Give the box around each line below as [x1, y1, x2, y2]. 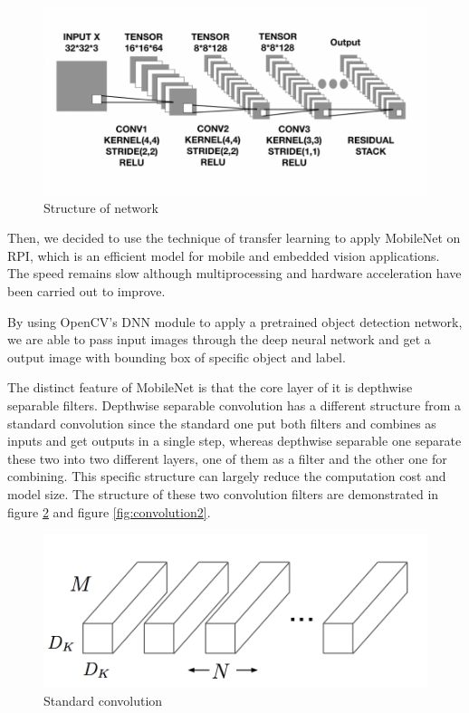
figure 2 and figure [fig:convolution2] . [7, 502, 211, 521]
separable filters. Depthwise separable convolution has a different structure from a [7, 395, 462, 414]
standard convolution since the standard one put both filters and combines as [7, 413, 436, 432]
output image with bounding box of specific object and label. [7, 347, 346, 366]
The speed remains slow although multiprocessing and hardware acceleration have [7, 264, 462, 283]
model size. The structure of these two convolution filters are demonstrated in [7, 484, 439, 503]
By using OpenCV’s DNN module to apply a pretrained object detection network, [7, 312, 463, 331]
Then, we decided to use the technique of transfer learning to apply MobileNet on [7, 228, 461, 247]
